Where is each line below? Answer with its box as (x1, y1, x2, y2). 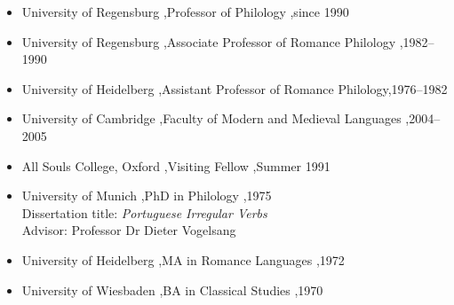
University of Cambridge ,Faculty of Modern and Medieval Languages (21, 109, 402, 128)
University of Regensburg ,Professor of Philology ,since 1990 (21, 3, 349, 20)
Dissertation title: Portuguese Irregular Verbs (21, 203, 267, 222)
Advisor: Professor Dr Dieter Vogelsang (21, 221, 236, 239)
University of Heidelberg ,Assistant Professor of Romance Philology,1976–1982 (21, 79, 448, 98)
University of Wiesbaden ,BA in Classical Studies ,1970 (21, 280, 323, 299)
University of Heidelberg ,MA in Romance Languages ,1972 (21, 250, 345, 269)
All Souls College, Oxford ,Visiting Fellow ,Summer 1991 (21, 156, 331, 175)
